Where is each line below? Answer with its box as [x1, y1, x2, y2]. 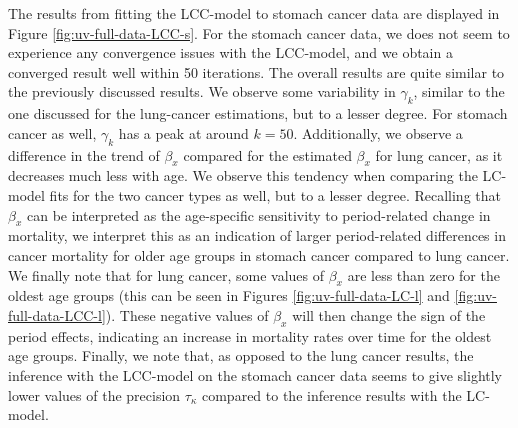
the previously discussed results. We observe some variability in [8, 81, 396, 102]
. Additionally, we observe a [293, 122, 463, 143]
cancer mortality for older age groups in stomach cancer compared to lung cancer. [8, 244, 510, 265]
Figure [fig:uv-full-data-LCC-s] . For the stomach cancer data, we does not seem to [8, 22, 510, 43]
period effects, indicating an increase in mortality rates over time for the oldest [8, 325, 492, 346]
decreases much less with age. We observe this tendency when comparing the [8, 165, 478, 186]
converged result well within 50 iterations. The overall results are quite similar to [8, 61, 505, 82]
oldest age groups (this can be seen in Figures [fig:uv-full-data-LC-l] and [8, 285, 450, 306]
